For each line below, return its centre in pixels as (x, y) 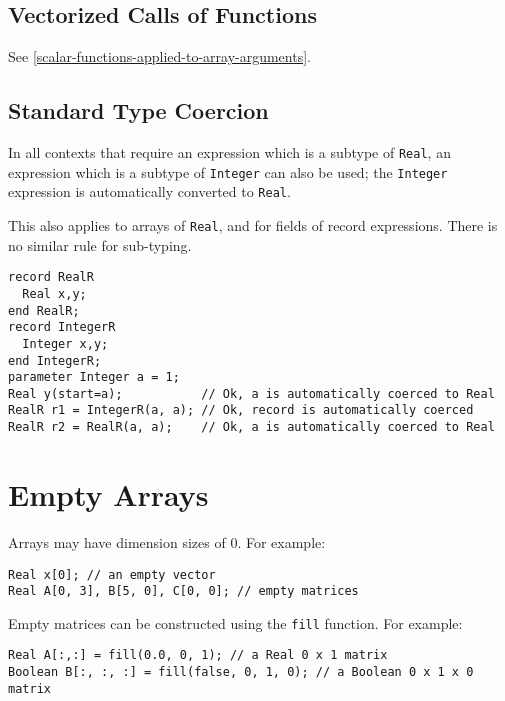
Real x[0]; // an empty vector (112, 574)
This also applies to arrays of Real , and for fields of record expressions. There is (253, 224)
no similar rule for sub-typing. (100, 244)
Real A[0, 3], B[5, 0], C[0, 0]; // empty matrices (183, 591)
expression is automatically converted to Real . (149, 191)
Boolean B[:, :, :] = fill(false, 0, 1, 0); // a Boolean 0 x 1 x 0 (241, 672)
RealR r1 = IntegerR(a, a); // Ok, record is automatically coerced (241, 410)
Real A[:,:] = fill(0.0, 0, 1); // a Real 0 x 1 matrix (198, 655)
